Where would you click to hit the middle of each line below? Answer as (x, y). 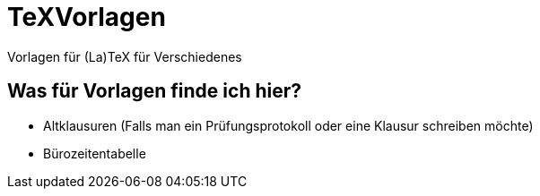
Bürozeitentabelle (95, 153)
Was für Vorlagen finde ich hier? (155, 91)
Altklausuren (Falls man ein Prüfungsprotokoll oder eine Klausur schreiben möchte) (288, 125)
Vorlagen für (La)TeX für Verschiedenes (125, 56)
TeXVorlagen (87, 17)
